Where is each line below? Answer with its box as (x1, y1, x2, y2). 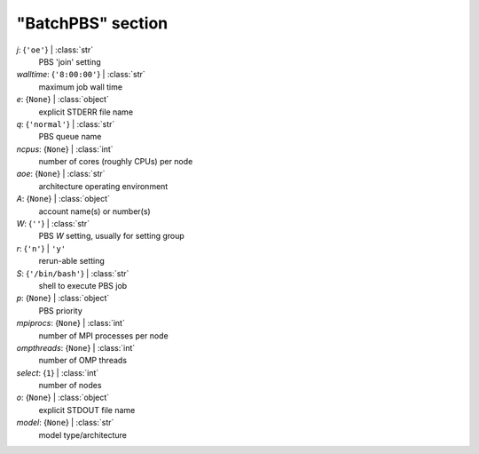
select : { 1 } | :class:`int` (16, 367, 99, 378)
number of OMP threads (38, 355, 128, 366)
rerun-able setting (38, 256, 106, 267)
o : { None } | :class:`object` (16, 392, 110, 403)
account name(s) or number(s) (38, 205, 151, 217)
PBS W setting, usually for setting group (38, 231, 185, 242)
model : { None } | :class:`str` (16, 418, 114, 428)
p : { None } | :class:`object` (16, 293, 110, 304)
